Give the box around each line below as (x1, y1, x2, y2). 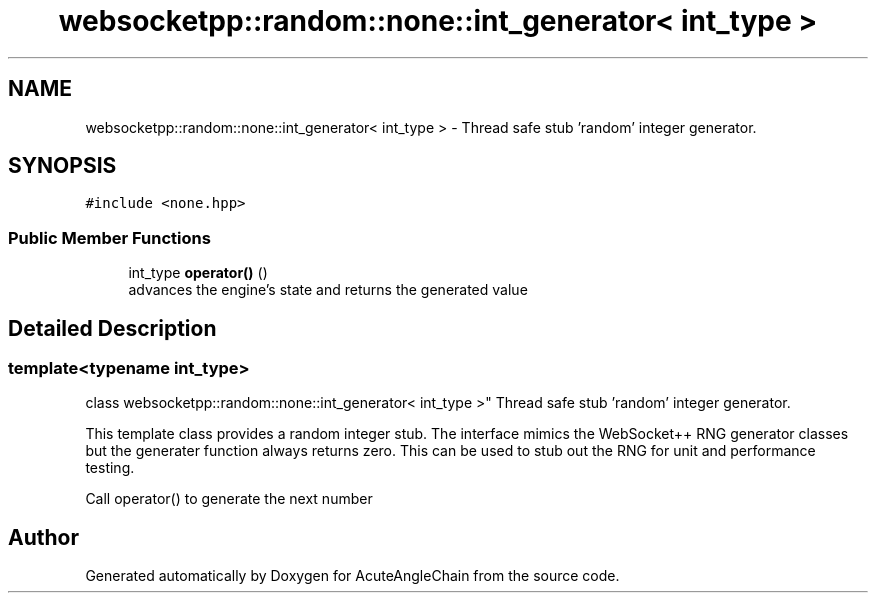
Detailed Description (8, 315, 217, 341)
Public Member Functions (8, 227, 211, 248)
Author (8, 524, 79, 550)
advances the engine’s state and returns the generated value (128, 281, 528, 299)
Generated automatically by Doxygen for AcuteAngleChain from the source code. (85, 567, 620, 585)
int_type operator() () (128, 264, 268, 282)
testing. (85, 459, 135, 477)
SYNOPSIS (8, 153, 117, 179)
